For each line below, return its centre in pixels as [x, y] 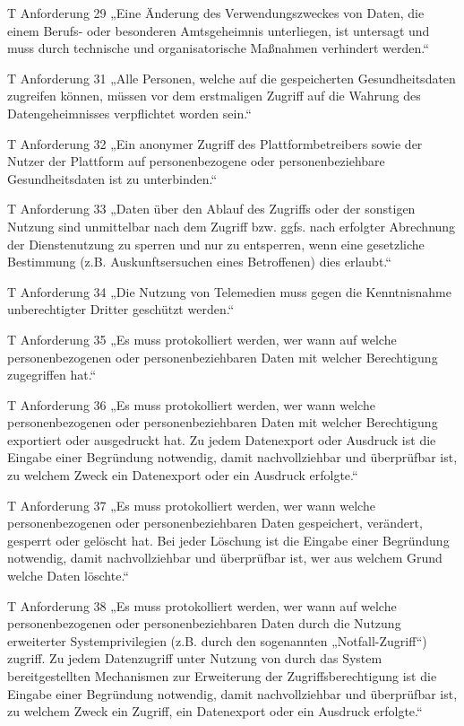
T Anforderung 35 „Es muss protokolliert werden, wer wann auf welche [202, 339]
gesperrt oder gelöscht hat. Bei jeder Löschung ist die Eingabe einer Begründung [228, 540]
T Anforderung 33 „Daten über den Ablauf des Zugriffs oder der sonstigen [211, 209]
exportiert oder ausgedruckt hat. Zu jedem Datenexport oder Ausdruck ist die [222, 439]
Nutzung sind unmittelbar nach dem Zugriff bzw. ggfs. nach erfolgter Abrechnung [232, 226]
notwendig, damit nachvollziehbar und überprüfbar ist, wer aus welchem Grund [225, 558]
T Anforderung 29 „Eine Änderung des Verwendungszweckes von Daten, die [216, 13]
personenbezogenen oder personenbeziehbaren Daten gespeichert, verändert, [215, 523]
